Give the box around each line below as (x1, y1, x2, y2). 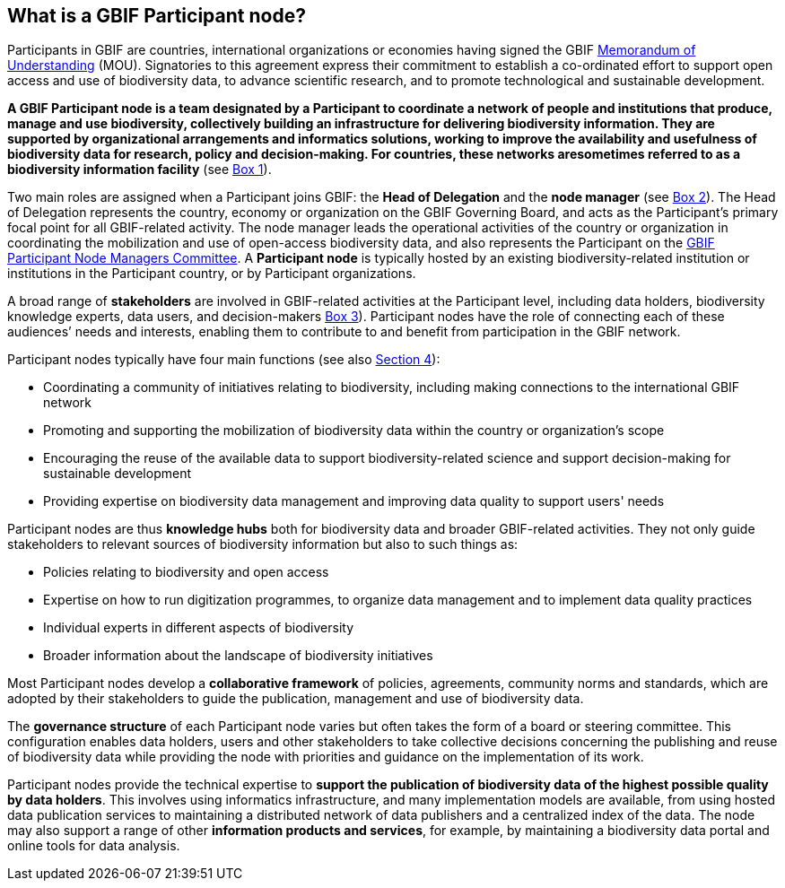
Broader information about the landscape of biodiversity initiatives (43, 648, 433, 664)
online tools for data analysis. (7, 838, 180, 854)
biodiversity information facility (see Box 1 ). (7, 161, 272, 178)
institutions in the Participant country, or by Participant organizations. (7, 266, 416, 282)
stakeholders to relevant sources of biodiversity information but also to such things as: (7, 536, 519, 553)
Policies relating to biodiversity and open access (43, 564, 329, 580)
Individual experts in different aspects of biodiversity (43, 620, 354, 636)
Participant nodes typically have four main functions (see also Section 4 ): (7, 352, 440, 368)
